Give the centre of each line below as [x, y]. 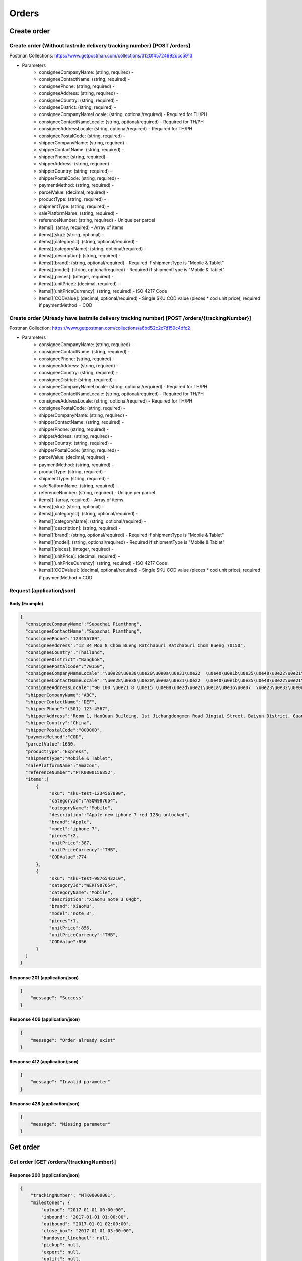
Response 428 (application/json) [45, 1104]
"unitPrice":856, [70, 928]
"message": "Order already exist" [73, 1040]
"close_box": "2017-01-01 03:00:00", [88, 1231]
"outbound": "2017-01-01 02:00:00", [86, 1224]
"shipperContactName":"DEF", [61, 702]
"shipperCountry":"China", [59, 723]
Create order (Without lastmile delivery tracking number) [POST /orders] [100, 45]
